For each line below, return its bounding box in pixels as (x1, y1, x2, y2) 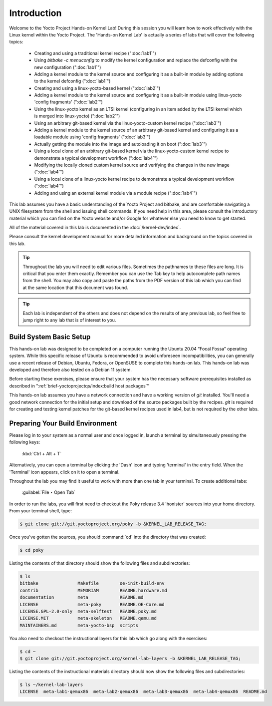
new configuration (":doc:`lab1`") (34, 64, 101, 70)
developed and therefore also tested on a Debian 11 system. (9, 367, 132, 373)
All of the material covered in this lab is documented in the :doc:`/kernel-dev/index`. (9, 225, 181, 231)
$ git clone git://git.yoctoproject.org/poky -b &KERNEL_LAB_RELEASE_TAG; (19, 521, 207, 527)
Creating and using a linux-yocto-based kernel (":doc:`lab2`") (34, 85, 161, 91)
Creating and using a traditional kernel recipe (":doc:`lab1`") (34, 50, 157, 56)
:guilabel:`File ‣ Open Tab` (21, 489, 76, 495)
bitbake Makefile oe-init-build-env (19, 581, 165, 586)
